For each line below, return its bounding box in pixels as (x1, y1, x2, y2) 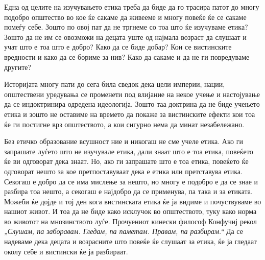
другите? (4, 61, 32, 72)
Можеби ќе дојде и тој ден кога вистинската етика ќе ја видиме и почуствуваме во (4, 196, 261, 206)
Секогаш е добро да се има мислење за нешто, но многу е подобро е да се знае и (4, 176, 258, 186)
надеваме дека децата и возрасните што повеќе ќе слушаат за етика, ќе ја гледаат (4, 236, 257, 247)
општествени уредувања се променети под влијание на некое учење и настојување (4, 88, 260, 99)
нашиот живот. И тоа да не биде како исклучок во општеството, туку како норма (4, 206, 257, 217)
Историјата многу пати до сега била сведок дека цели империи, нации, (4, 79, 225, 89)
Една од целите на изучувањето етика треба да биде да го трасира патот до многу (4, 2, 259, 12)
